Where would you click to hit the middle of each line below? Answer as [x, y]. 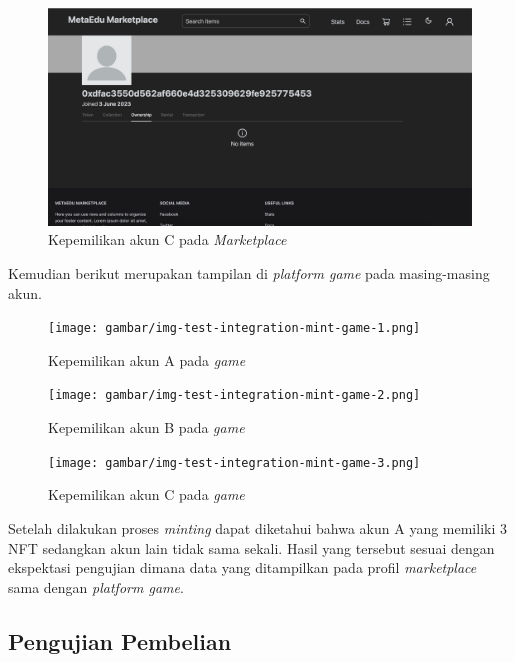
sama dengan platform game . [96, 586]
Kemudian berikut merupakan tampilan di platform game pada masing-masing [249, 272]
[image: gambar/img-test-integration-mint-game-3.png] [234, 462]
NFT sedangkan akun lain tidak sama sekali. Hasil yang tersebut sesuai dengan [251, 547]
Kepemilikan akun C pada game [146, 494]
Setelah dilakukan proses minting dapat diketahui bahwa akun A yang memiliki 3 [257, 527]
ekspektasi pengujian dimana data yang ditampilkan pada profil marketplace [242, 567]
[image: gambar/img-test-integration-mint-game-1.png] [234, 328]
